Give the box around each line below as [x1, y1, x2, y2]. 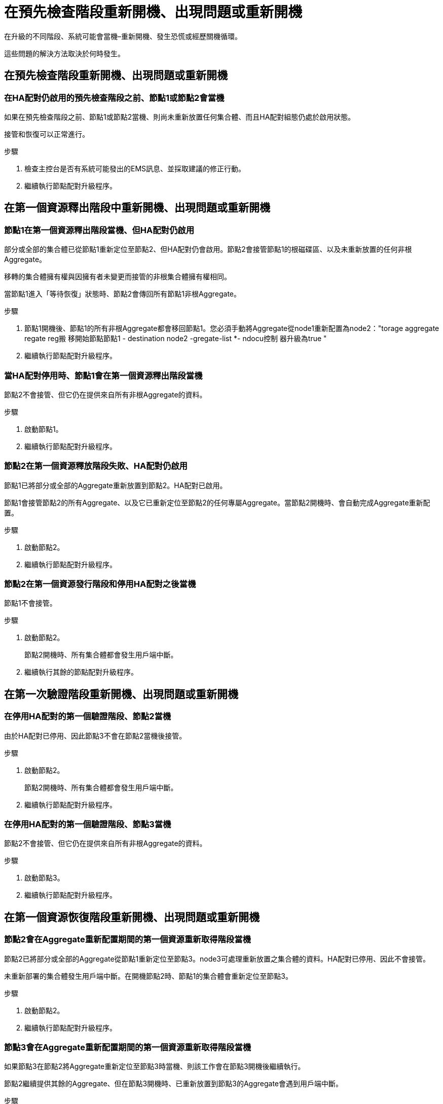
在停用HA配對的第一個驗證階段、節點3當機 [4, 819, 171, 830]
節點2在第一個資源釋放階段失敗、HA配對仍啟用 [4, 461, 188, 471]
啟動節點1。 [24, 424, 63, 433]
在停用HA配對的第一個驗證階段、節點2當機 [4, 711, 171, 722]
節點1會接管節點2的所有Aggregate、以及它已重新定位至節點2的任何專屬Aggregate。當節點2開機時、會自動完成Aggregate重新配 [4, 498, 430, 507]
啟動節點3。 [24, 873, 64, 882]
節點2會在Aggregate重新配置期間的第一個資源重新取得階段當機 [4, 934, 251, 945]
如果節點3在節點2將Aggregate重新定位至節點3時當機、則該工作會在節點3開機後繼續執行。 [4, 1062, 305, 1071]
